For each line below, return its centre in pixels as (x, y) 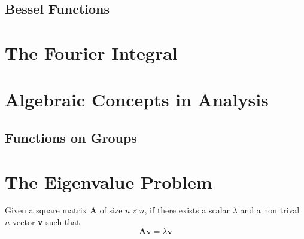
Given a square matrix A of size (64, 210)
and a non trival (270, 210)
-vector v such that (45, 222)
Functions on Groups (71, 137)
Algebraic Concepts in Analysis (137, 99)
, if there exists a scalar (187, 210)
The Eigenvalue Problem (109, 181)
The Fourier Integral (91, 52)
